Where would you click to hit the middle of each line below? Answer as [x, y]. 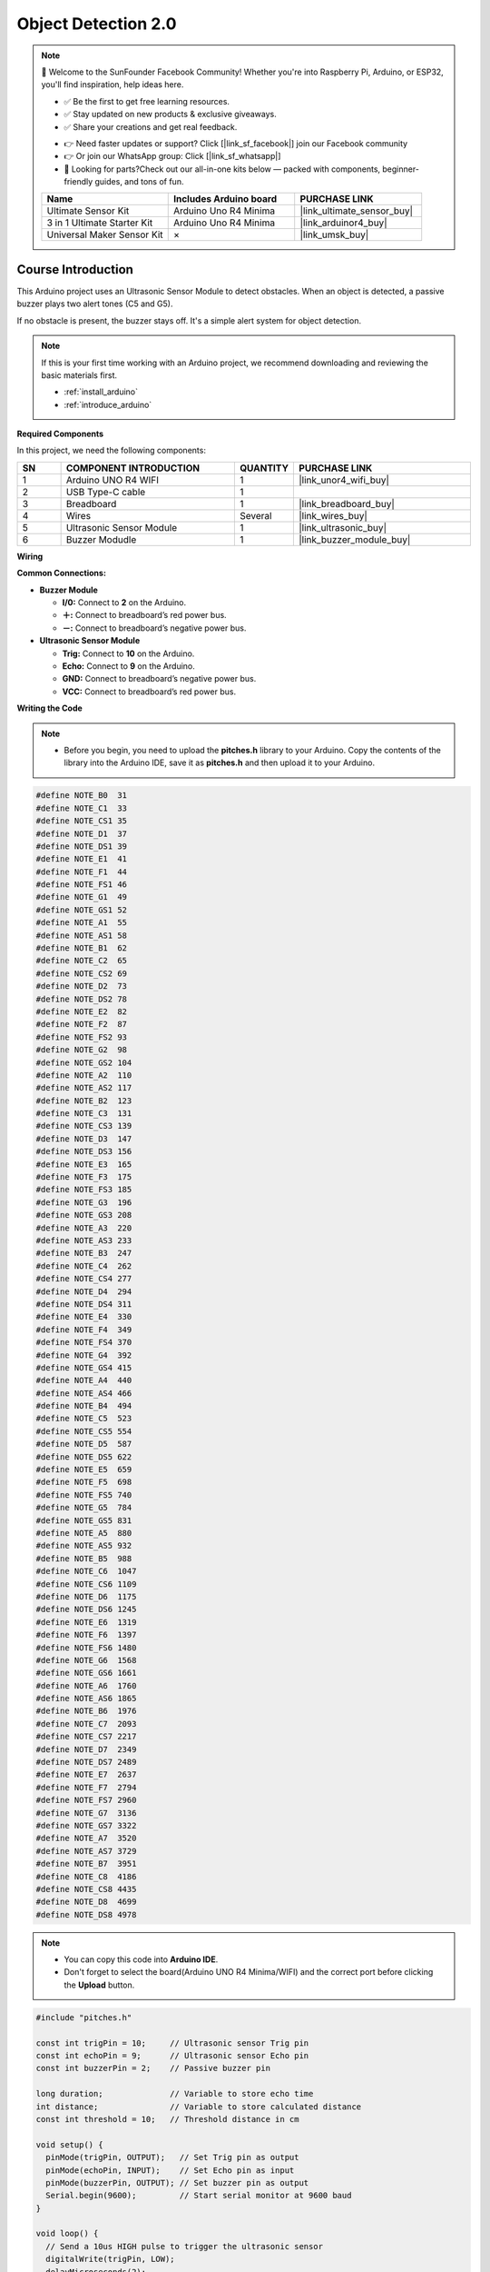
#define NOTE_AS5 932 [84, 1546]
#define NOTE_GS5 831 [84, 1520]
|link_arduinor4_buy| [343, 223]
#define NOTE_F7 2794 [86, 1787]
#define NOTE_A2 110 [84, 1075]
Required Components [60, 434]
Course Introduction [75, 269]
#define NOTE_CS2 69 [81, 973]
